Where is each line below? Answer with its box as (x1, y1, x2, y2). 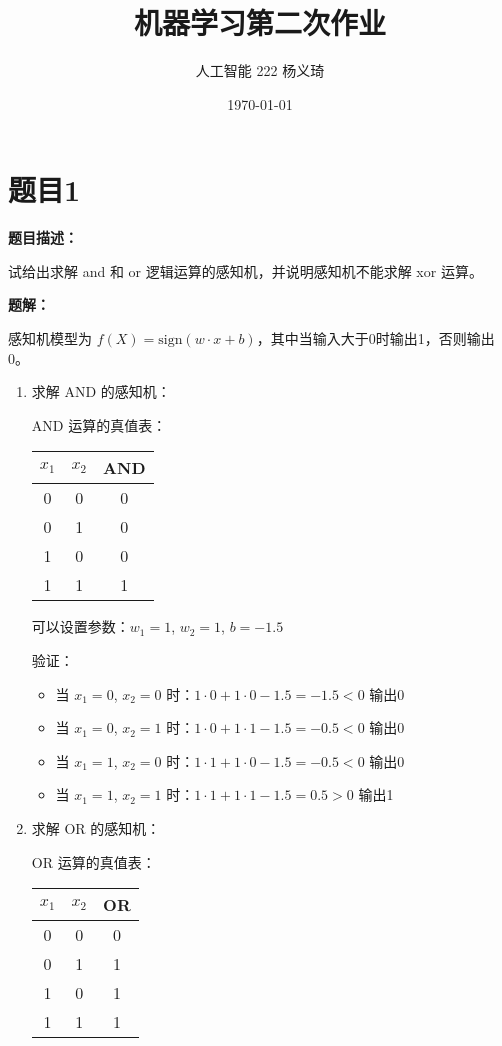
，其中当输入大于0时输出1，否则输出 (256, 328, 495, 349)
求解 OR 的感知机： (31, 817, 161, 838)
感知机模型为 (8, 328, 92, 349)
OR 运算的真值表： (31, 851, 156, 872)
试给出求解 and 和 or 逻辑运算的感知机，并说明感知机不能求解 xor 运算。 (8, 260, 483, 281)
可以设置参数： (31, 616, 130, 637)
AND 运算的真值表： (31, 414, 167, 435)
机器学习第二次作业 (133, 2, 386, 43)
